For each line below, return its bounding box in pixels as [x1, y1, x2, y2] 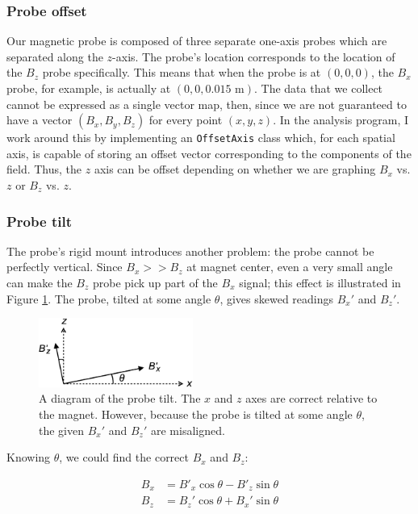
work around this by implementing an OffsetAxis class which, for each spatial [6, 129, 395, 146]
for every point [148, 111, 223, 128]
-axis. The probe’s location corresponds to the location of [112, 48, 395, 65]
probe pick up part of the [92, 274, 218, 291]
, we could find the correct [59, 449, 189, 466]
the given [39, 421, 84, 438]
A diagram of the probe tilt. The [39, 390, 201, 407]
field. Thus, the [6, 161, 82, 178]
